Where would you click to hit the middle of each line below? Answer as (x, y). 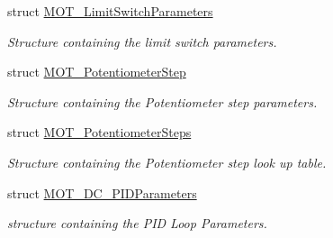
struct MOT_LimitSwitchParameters (110, 11)
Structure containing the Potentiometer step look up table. (167, 162)
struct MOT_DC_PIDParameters (102, 192)
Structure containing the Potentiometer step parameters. (162, 101)
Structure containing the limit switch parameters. (142, 41)
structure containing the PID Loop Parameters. (137, 223)
